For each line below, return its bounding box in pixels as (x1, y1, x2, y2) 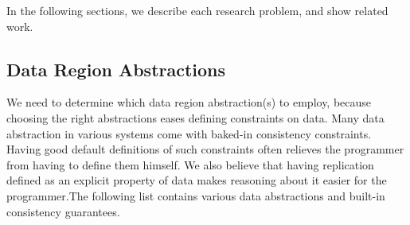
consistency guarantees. (6, 203, 120, 219)
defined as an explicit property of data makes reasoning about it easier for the (6, 172, 387, 188)
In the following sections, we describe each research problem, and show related (6, 2, 389, 18)
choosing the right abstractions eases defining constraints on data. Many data (6, 109, 385, 126)
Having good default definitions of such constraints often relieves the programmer (6, 141, 404, 157)
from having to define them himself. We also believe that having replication (6, 156, 374, 173)
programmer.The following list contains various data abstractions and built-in (6, 187, 385, 204)
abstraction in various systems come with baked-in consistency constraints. (6, 125, 372, 142)
